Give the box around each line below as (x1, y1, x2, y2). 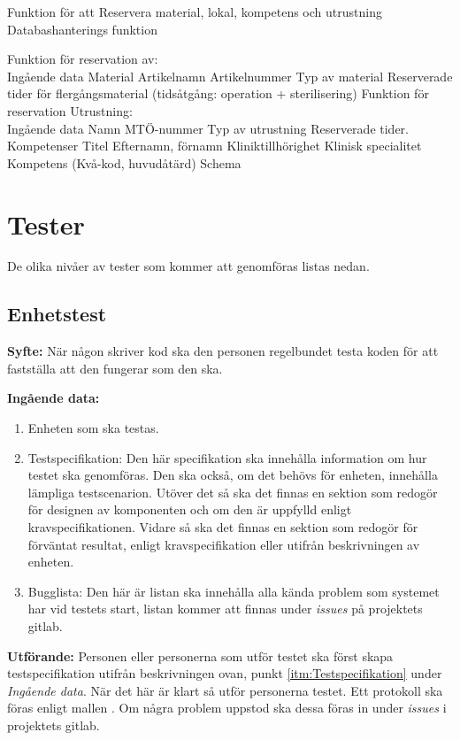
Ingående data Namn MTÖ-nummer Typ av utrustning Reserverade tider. (7, 119, 409, 137)
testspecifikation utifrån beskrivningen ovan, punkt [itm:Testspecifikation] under (7, 664, 442, 682)
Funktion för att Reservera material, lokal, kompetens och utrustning (7, 3, 382, 20)
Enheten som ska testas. (27, 419, 159, 437)
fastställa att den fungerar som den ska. (7, 358, 223, 377)
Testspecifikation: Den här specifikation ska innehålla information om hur (27, 448, 427, 466)
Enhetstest (7, 300, 107, 328)
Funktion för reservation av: (7, 50, 158, 68)
